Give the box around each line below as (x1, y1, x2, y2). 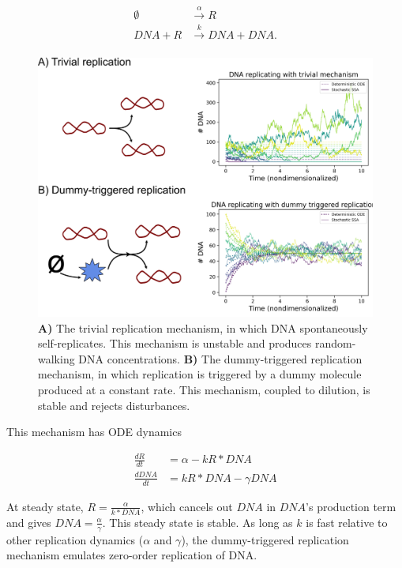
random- (314, 335, 356, 352)
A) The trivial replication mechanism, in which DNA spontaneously (38, 319, 368, 336)
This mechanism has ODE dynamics (6, 423, 182, 440)
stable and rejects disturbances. (38, 397, 190, 413)
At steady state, (6, 498, 84, 514)
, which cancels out (141, 498, 233, 514)
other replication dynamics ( (6, 531, 144, 547)
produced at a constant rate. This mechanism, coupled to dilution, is (38, 382, 370, 397)
